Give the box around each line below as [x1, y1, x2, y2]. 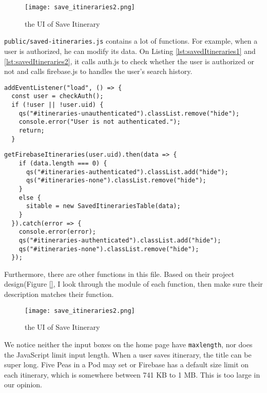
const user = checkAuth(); [11, 92, 104, 100]
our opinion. [4, 379, 42, 390]
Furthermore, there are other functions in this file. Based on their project [4, 268, 235, 279]
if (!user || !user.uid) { [11, 101, 104, 108]
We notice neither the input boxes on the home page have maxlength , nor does [4, 339, 253, 349]
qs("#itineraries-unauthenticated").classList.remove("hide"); [18, 109, 240, 117]
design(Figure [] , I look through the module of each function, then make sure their [4, 278, 263, 289]
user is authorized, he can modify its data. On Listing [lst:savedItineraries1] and [4, 45, 256, 56]
